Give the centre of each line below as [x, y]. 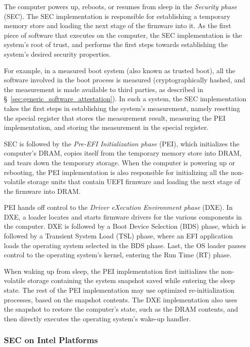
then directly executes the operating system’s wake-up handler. [97, 318]
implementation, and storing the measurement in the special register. [106, 127]
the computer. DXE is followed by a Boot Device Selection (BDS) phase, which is [125, 226]
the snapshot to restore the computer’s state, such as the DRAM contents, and [121, 309]
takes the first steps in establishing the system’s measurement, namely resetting [122, 108]
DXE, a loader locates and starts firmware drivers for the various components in [123, 216]
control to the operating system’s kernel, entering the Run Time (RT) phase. [118, 255]
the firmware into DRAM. [42, 191]
